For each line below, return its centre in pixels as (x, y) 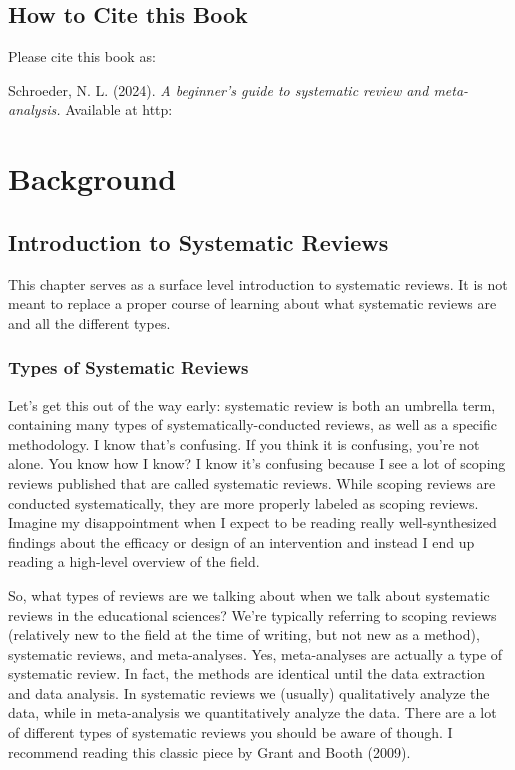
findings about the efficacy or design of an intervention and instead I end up (241, 541)
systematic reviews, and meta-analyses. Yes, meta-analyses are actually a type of (255, 653)
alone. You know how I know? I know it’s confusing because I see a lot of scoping (257, 463)
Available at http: (119, 109)
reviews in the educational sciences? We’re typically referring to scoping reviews (252, 614)
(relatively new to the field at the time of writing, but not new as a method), (244, 634)
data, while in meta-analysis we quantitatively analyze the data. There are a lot (252, 712)
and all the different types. (89, 322)
